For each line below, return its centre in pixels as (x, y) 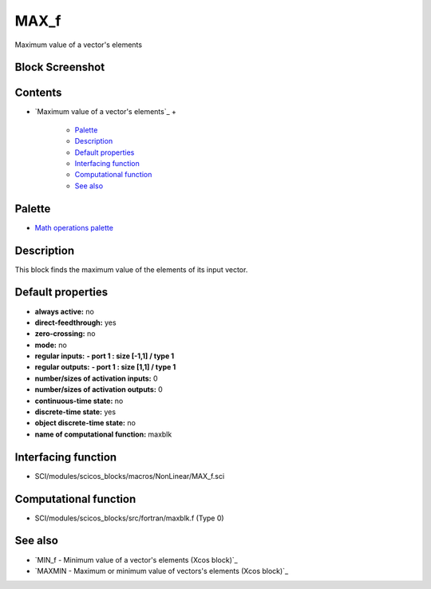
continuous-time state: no (79, 401)
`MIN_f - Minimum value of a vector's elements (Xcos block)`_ (136, 559)
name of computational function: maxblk (103, 434)
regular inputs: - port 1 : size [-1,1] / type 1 (105, 356)
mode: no (51, 345)
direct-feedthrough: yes (75, 322)
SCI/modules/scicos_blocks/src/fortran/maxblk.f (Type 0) (129, 518)
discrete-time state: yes (75, 412)
